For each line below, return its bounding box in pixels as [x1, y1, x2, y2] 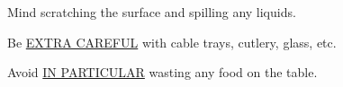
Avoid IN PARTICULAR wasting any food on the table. [7, 63, 318, 82]
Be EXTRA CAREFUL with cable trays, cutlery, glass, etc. [7, 32, 337, 51]
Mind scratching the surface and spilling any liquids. [7, 3, 296, 21]
